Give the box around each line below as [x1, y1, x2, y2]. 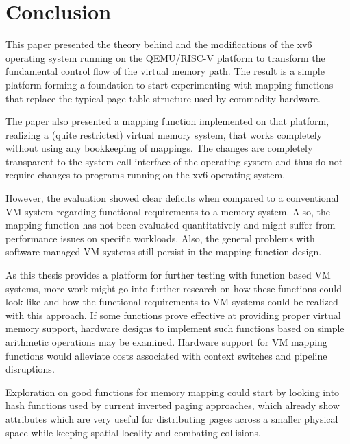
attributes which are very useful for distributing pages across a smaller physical [5, 411, 338, 425]
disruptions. [5, 362, 55, 376]
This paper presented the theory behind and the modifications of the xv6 [5, 37, 312, 51]
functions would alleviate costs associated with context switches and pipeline [5, 348, 327, 362]
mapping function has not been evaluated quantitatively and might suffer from [5, 218, 336, 232]
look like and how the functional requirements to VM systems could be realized [5, 294, 338, 309]
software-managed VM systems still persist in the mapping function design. [5, 244, 322, 259]
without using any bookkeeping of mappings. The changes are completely [5, 141, 313, 155]
